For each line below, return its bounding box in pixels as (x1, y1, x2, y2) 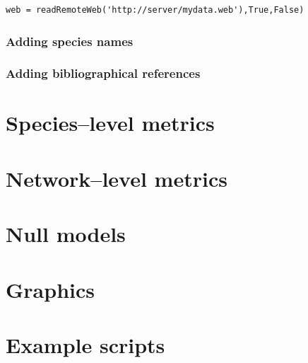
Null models (6, 219, 126, 248)
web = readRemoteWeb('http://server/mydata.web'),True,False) (6, 5, 304, 15)
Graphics (6, 275, 95, 304)
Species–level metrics (6, 108, 215, 137)
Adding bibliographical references (6, 64, 201, 82)
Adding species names (6, 32, 134, 50)
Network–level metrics (6, 163, 227, 192)
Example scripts (6, 330, 165, 359)
